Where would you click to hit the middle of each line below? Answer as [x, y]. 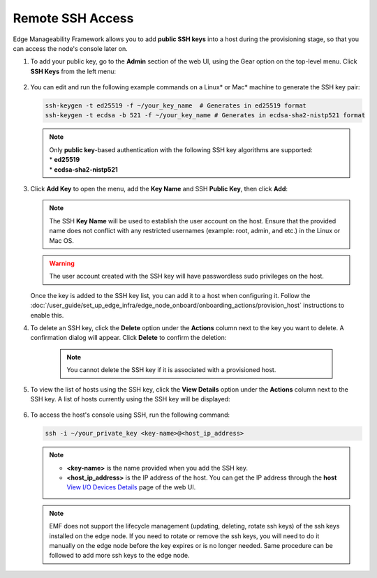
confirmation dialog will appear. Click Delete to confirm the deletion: [128, 338]
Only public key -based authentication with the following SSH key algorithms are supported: [181, 149]
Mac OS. [62, 240]
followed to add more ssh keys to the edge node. [119, 556]
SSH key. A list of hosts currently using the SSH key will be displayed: [130, 399]
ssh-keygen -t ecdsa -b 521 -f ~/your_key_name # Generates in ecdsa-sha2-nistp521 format [205, 116]
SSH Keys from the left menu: [73, 71]
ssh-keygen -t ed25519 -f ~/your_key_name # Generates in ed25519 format [176, 106]
